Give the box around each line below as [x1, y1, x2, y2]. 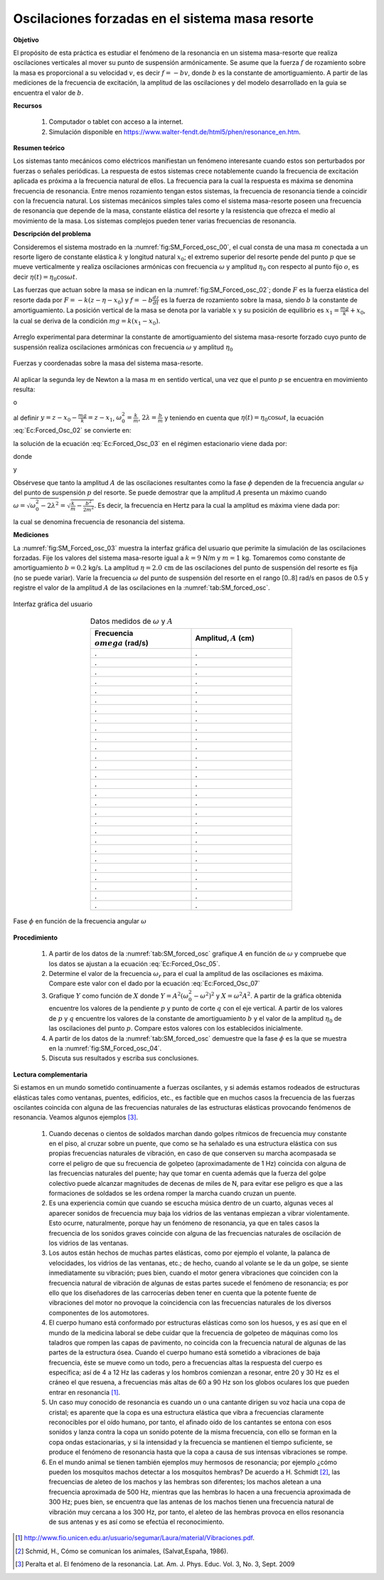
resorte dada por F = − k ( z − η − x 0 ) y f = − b [13, 295, 153, 306]
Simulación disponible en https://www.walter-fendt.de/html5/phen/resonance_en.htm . [48, 127, 302, 136]
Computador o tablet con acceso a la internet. [48, 117, 184, 126]
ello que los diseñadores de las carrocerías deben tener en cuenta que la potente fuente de [48, 1288, 316, 1297]
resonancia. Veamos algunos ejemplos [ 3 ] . [13, 1113, 139, 1122]
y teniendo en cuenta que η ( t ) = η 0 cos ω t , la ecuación [164, 413, 324, 423]
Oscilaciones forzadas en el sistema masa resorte [13, 11, 314, 26]
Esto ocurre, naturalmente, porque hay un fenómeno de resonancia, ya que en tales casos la [48, 1219, 320, 1227]
